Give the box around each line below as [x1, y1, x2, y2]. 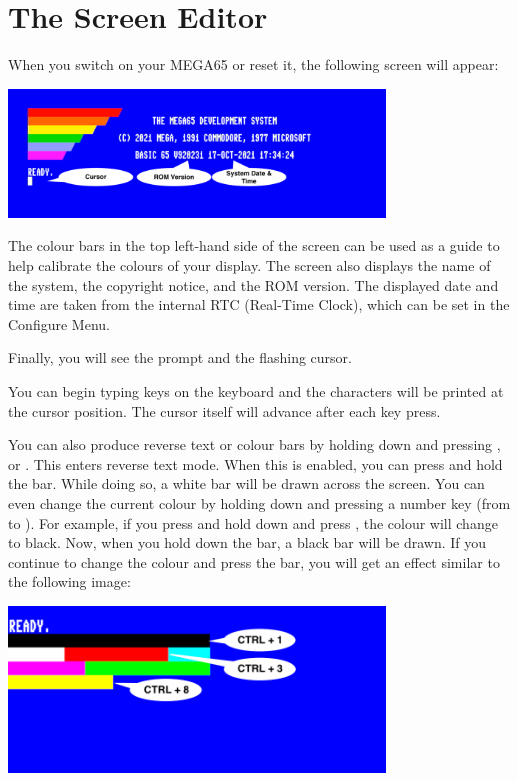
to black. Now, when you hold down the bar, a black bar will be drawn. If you [8, 532, 487, 553]
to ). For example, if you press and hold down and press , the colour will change [8, 512, 498, 533]
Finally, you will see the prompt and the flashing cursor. [8, 347, 352, 368]
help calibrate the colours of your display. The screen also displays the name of [8, 255, 491, 276]
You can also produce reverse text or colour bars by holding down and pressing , [8, 434, 501, 455]
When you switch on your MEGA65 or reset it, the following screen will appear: [8, 54, 499, 75]
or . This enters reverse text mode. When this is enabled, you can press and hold [8, 453, 503, 474]
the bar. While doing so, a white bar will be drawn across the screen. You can [8, 473, 485, 494]
